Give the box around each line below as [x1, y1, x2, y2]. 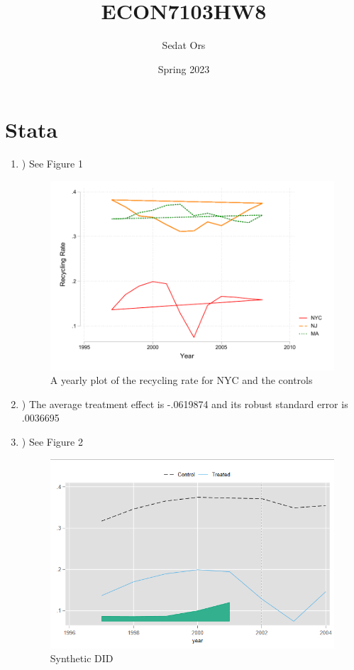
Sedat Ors [162, 38, 206, 53]
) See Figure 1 [21, 156, 83, 171]
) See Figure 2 [21, 434, 83, 449]
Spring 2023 [157, 61, 210, 76]
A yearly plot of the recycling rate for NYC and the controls [50, 373, 313, 388]
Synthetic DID [50, 651, 114, 666]
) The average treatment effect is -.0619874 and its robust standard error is [21, 396, 348, 411]
